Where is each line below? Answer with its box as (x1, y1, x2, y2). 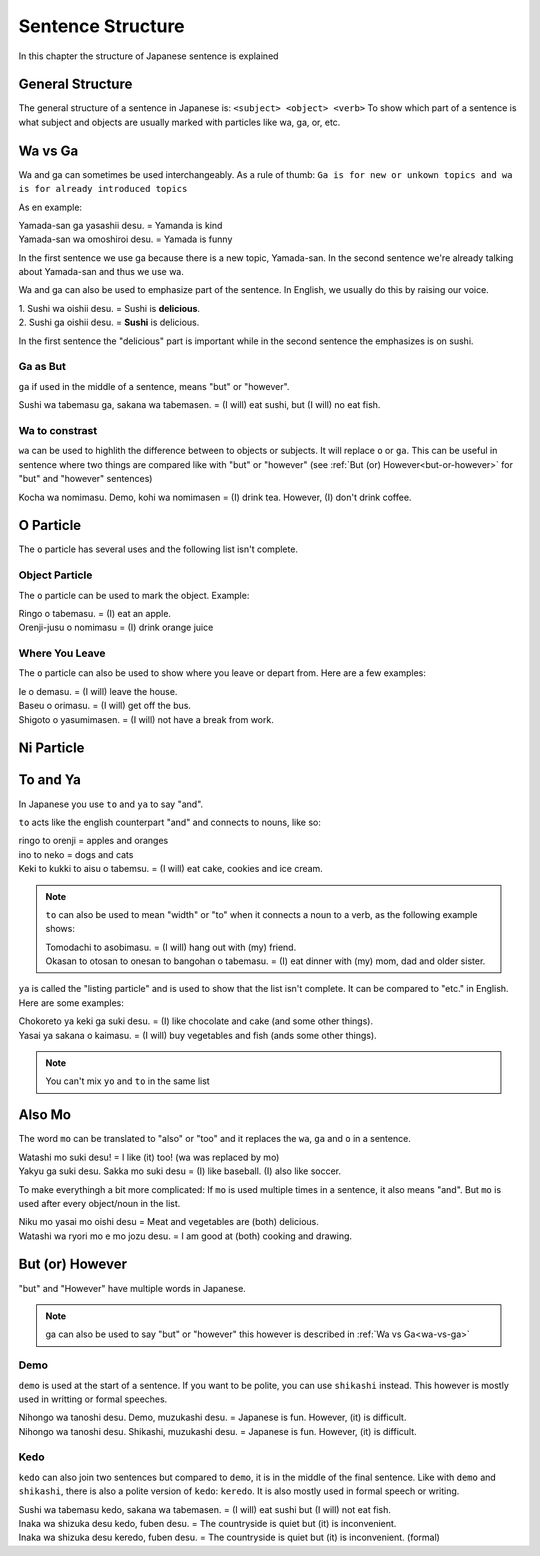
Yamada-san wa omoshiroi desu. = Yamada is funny (18, 233, 233, 245)
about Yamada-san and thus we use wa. (18, 266, 184, 278)
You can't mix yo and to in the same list (45, 1075, 210, 1087)
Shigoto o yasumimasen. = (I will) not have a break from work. (18, 713, 274, 725)
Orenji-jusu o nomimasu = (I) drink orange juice (18, 621, 214, 634)
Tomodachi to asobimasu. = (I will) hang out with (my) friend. (45, 941, 297, 953)
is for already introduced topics (18, 183, 188, 195)
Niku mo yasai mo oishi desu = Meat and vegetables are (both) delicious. (18, 1216, 319, 1228)
